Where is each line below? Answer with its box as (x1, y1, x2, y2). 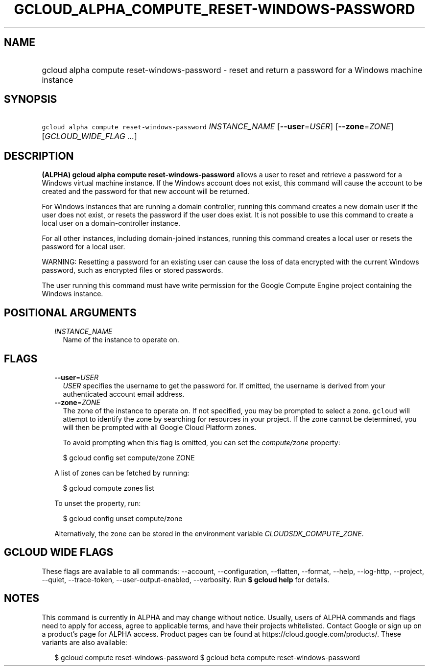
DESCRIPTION (4, 149, 74, 162)
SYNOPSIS (4, 93, 57, 106)
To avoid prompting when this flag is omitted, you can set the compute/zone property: (63, 438, 340, 447)
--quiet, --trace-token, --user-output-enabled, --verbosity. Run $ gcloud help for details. (42, 575, 330, 584)
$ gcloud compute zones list (63, 483, 154, 492)
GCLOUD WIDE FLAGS (4, 546, 114, 559)
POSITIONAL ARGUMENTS (4, 306, 137, 319)
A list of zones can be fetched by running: (54, 468, 190, 477)
